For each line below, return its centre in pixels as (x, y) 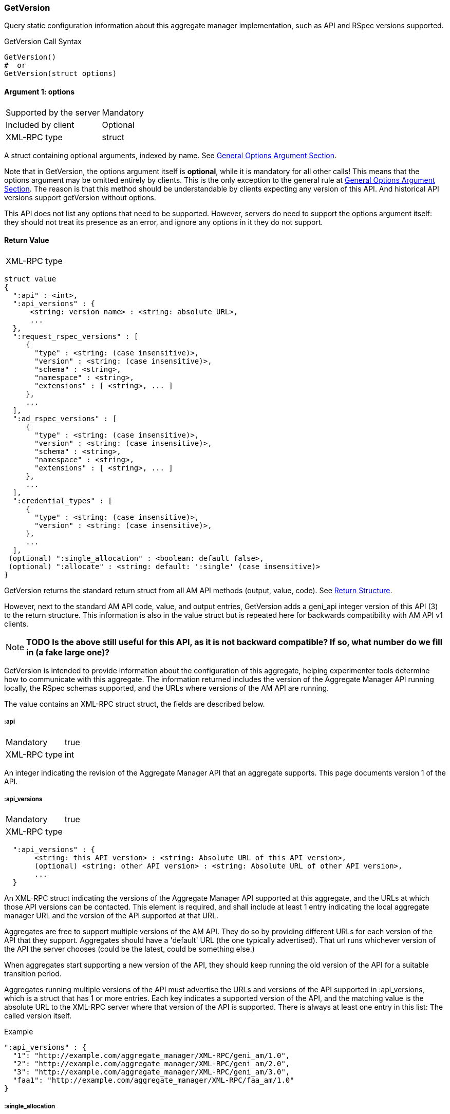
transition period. (33, 974)
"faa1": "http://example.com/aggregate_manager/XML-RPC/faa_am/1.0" (153, 1080)
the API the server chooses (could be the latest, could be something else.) (129, 949)
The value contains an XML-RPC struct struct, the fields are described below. (135, 704)
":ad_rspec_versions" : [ (65, 418)
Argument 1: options (40, 91)
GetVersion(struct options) (61, 74)
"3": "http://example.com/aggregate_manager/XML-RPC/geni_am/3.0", (151, 1072)
